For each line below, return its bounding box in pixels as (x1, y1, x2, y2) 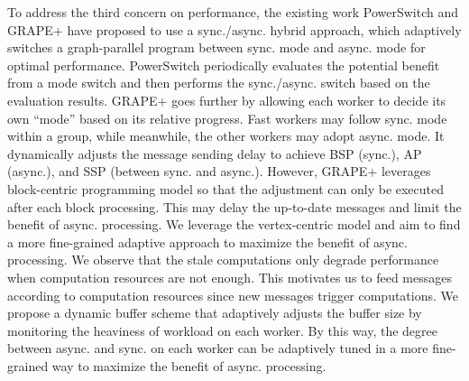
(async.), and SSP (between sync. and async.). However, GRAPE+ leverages (7, 162, 431, 181)
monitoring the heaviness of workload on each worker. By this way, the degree (7, 321, 437, 339)
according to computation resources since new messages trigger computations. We (7, 285, 459, 304)
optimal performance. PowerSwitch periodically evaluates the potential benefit (7, 55, 440, 74)
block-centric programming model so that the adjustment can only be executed (7, 179, 445, 198)
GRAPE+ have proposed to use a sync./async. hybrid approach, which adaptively (7, 20, 462, 39)
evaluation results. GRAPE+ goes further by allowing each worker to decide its (7, 90, 446, 109)
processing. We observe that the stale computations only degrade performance (7, 250, 439, 269)
